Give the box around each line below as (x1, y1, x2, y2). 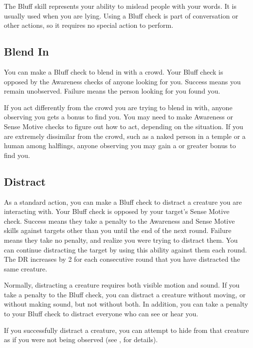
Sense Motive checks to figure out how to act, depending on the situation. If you (4, 121, 243, 131)
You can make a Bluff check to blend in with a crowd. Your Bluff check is (4, 66, 223, 77)
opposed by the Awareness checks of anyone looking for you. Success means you (4, 76, 241, 86)
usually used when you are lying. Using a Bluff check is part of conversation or (4, 10, 238, 20)
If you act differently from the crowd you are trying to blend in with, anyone (4, 102, 233, 112)
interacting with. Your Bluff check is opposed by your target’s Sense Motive (4, 206, 230, 216)
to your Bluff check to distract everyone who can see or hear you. (4, 309, 199, 319)
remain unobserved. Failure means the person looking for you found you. (4, 86, 220, 96)
